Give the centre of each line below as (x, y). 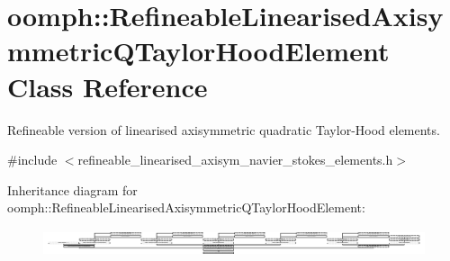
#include (32, 160)
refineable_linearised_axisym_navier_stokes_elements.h (235, 160)
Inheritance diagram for (72, 189)
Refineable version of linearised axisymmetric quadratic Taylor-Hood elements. (224, 129)
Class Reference (108, 86)
